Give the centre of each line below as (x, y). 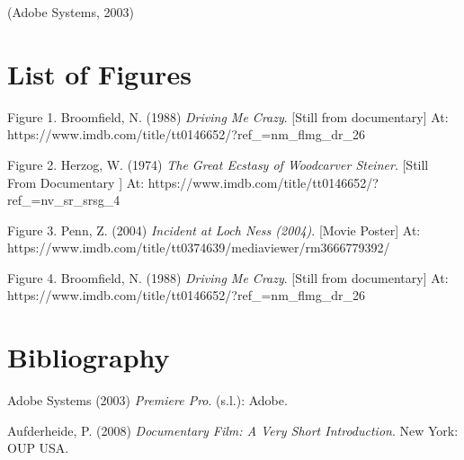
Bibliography (89, 357)
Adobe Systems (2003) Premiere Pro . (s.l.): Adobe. (147, 400)
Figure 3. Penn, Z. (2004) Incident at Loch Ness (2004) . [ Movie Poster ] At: (214, 230)
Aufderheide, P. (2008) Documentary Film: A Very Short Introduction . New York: (233, 430)
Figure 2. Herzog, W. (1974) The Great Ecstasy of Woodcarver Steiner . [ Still (218, 164)
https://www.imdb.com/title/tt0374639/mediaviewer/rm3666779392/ (199, 248)
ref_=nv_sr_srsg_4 (64, 200)
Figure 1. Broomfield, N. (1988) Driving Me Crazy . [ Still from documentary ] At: (228, 116)
